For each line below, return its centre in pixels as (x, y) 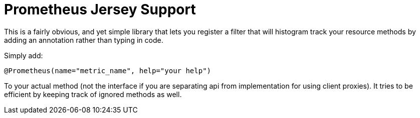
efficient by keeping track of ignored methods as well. (93, 94)
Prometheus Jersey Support (100, 9)
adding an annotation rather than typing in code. (84, 40)
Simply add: (24, 55)
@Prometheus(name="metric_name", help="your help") (108, 70)
